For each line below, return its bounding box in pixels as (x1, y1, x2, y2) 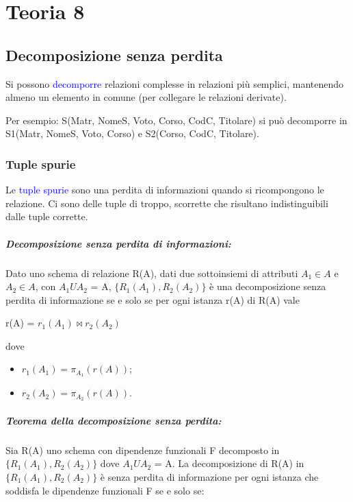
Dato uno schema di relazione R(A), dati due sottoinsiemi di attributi (5, 265, 298, 280)
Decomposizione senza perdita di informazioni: (5, 236, 231, 250)
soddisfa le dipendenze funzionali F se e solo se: (5, 483, 205, 497)
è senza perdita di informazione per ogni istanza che (100, 469, 319, 483)
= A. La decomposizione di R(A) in (154, 456, 304, 470)
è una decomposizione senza (209, 279, 326, 294)
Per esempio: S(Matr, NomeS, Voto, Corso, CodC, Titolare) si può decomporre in (5, 112, 348, 127)
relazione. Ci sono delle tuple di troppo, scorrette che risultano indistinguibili (5, 195, 328, 210)
